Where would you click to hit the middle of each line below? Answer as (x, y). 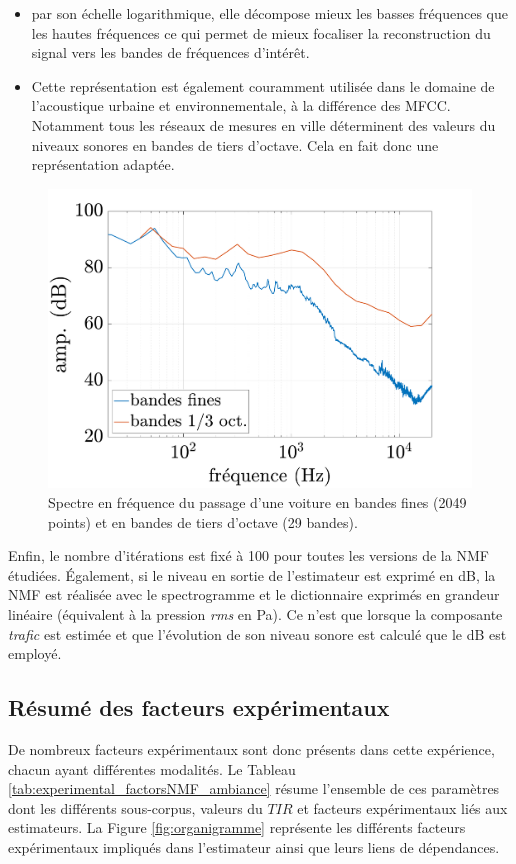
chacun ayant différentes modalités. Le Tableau (152, 768)
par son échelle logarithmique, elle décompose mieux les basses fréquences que (269, 13)
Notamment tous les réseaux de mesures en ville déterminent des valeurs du (263, 124)
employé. (35, 653)
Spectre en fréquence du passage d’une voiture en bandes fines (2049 (257, 502)
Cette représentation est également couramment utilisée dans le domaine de (263, 85)
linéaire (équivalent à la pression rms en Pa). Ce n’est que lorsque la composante (255, 613)
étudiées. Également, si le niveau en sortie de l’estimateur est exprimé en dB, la (252, 574)
